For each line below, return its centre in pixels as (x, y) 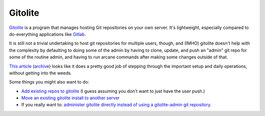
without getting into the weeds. (40, 73)
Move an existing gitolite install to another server (70, 98)
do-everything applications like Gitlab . (47, 34)
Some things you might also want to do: (49, 82)
